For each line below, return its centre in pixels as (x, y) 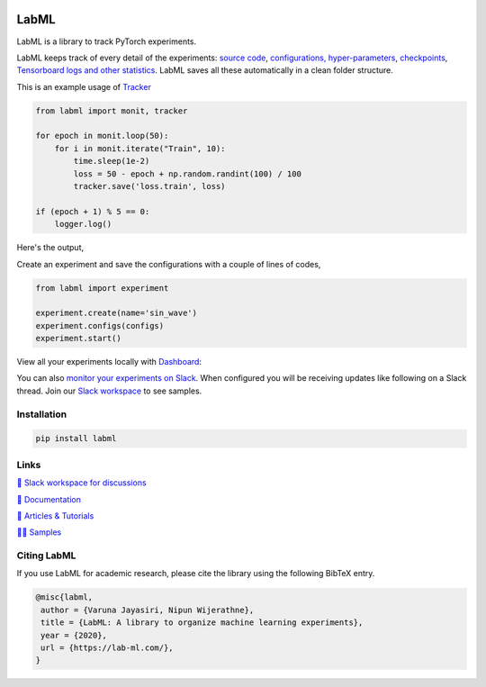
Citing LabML (46, 556)
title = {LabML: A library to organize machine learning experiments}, (202, 623)
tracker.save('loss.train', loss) (149, 186)
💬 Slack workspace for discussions (82, 483)
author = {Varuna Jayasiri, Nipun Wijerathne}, (148, 610)
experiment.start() (78, 339)
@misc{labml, (64, 597)
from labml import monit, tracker (112, 111)
